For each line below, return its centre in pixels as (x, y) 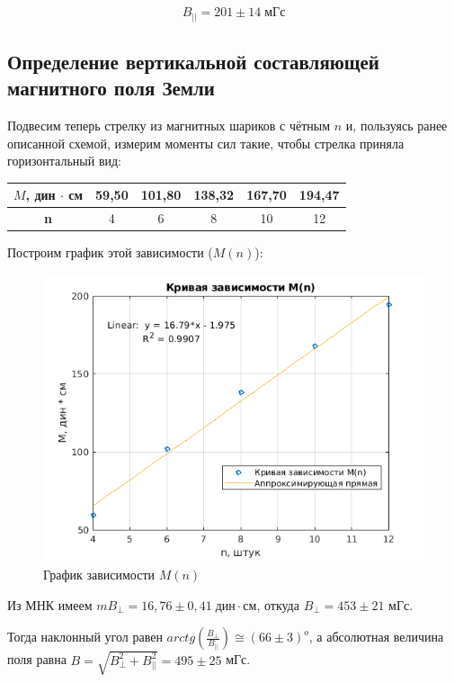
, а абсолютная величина (376, 637)
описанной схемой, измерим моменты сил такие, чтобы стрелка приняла (206, 143)
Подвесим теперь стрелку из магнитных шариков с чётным (169, 126)
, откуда (278, 604)
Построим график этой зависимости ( (110, 252)
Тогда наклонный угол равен (85, 637)
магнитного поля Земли (111, 88)
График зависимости (99, 575)
